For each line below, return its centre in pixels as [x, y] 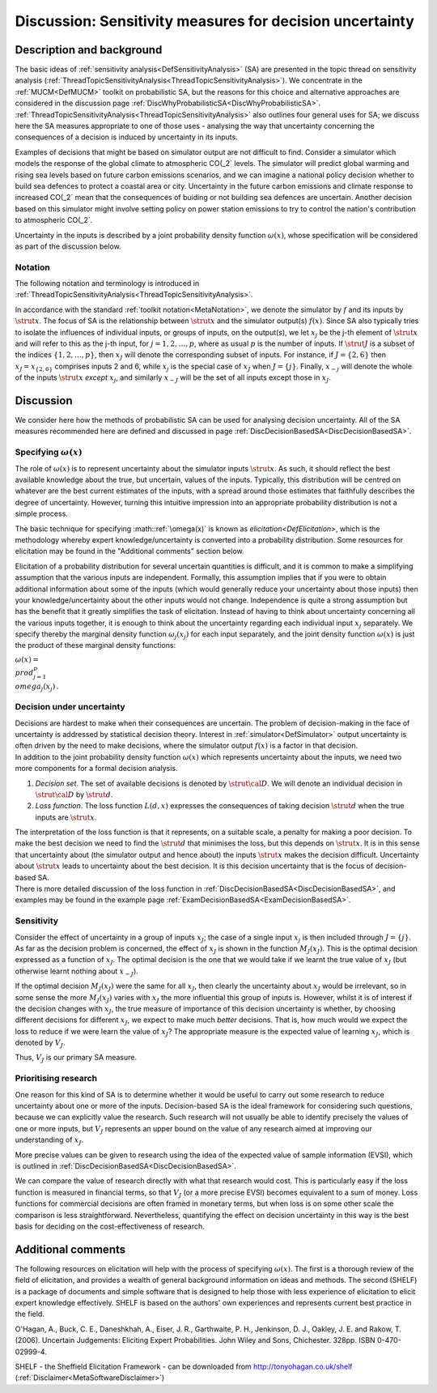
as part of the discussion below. [68, 246]
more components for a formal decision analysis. [96, 769]
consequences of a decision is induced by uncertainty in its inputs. [126, 137]
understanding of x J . [49, 1140]
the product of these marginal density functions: [95, 645]
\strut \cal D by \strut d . [74, 794]
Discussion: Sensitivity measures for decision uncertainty [214, 21]
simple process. [42, 513]
